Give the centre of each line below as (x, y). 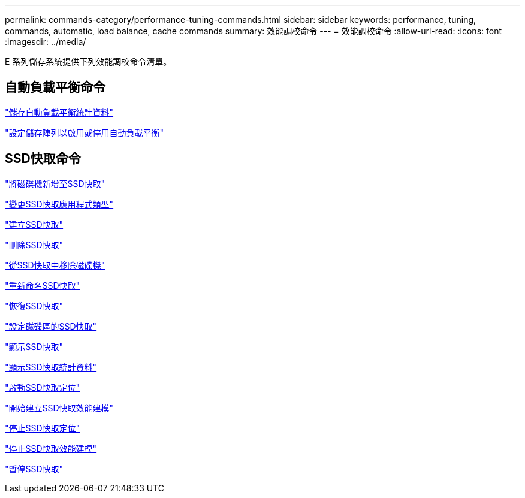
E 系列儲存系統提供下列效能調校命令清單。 (88, 61)
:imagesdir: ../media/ (46, 42)
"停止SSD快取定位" (43, 428)
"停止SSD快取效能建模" (51, 448)
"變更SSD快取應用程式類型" (59, 204)
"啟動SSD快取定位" (43, 387)
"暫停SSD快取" (34, 469)
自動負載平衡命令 (55, 87)
